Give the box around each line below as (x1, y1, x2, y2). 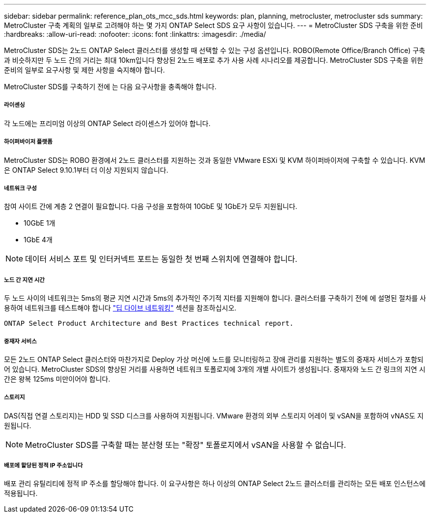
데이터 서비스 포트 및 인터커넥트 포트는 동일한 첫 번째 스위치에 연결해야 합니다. (25, 254, 297, 264)
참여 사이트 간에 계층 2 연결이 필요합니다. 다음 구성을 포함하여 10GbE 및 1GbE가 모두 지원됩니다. (4, 202, 297, 211)
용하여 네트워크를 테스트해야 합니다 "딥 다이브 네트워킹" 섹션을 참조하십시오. (4, 304, 237, 312)
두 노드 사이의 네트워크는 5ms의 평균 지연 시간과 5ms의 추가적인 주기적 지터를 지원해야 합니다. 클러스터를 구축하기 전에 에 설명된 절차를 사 (4, 294, 426, 303)
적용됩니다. (4, 489, 38, 498)
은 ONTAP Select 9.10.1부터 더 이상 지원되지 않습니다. (4, 165, 168, 174)
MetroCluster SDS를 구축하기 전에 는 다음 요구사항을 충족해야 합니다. (4, 82, 216, 91)
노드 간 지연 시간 (4, 276, 45, 284)
